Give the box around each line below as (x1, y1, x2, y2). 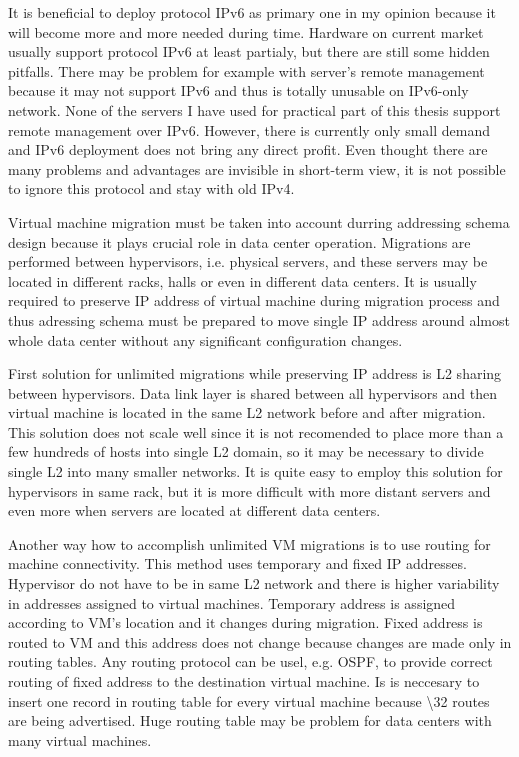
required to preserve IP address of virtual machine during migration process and (8, 290, 500, 311)
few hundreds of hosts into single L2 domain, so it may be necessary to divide (8, 441, 484, 462)
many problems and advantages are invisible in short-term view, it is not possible (8, 158, 506, 179)
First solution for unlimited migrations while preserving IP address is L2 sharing (8, 363, 502, 384)
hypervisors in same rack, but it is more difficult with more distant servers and (8, 480, 491, 501)
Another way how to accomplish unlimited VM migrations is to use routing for (8, 533, 491, 554)
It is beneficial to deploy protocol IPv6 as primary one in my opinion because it (8, 2, 496, 22)
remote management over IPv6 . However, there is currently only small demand (8, 119, 490, 140)
